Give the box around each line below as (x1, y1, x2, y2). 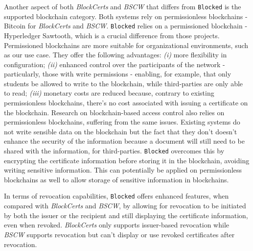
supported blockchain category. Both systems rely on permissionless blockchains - (4, 11, 248, 21)
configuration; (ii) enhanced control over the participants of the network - (4, 59, 225, 69)
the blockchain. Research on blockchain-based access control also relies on (4, 107, 225, 117)
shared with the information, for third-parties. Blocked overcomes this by (4, 146, 225, 156)
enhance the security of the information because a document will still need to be (4, 136, 245, 146)
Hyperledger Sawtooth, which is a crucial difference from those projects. (4, 30, 220, 40)
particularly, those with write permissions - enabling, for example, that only (4, 69, 231, 79)
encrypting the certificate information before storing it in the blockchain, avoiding (4, 155, 250, 165)
